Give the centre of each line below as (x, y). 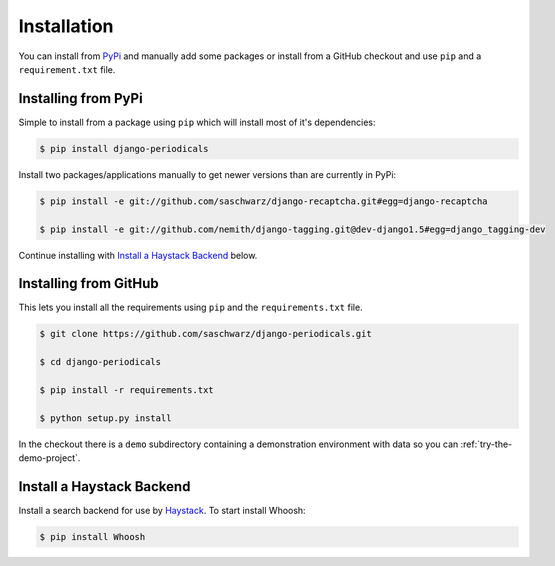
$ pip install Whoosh (92, 537)
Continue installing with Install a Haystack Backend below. (138, 255)
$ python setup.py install (105, 418)
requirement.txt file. (67, 69)
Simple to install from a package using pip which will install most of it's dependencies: (197, 122)
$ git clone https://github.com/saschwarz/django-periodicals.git (205, 334)
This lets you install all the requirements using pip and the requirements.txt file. (191, 307)
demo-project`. (49, 458)
